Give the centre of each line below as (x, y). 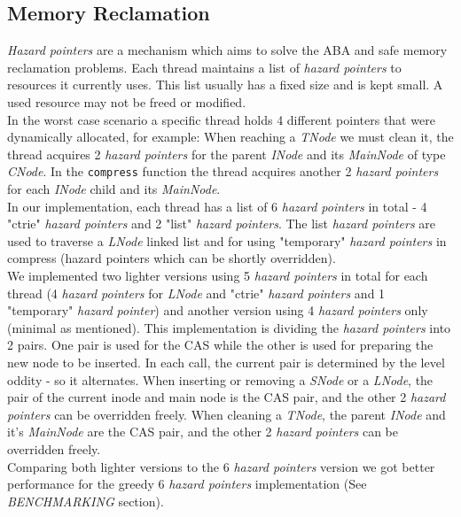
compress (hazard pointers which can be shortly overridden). (172, 258)
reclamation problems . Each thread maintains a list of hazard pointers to (204, 67)
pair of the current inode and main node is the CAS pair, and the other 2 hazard (227, 397)
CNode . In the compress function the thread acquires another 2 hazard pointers (223, 171)
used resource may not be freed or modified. (127, 101)
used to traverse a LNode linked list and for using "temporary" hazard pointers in (227, 240)
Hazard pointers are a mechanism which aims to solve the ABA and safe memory (227, 50)
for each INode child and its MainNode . (114, 189)
